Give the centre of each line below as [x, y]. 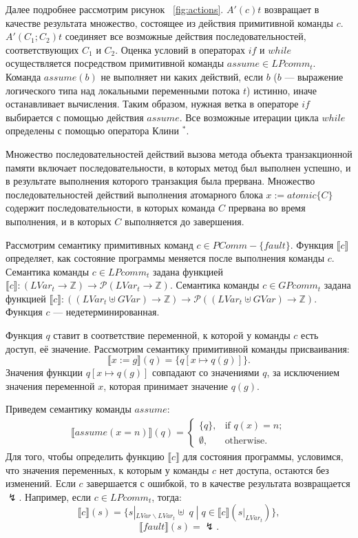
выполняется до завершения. [185, 221]
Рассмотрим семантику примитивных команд [99, 244]
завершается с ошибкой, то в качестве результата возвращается [218, 483]
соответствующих [42, 49]
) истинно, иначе [282, 90]
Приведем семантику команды [69, 409]
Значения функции [44, 372]
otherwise [245, 441]
